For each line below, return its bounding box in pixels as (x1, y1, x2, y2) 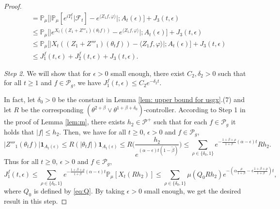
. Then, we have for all (59, 126, 126, 136)
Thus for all (4, 156, 39, 166)
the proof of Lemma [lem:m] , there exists (4, 117, 125, 127)
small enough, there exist (110, 68, 185, 78)
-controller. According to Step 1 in (143, 104, 246, 115)
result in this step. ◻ (4, 195, 67, 206)
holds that (4, 126, 34, 136)
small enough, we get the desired (144, 185, 241, 195)
